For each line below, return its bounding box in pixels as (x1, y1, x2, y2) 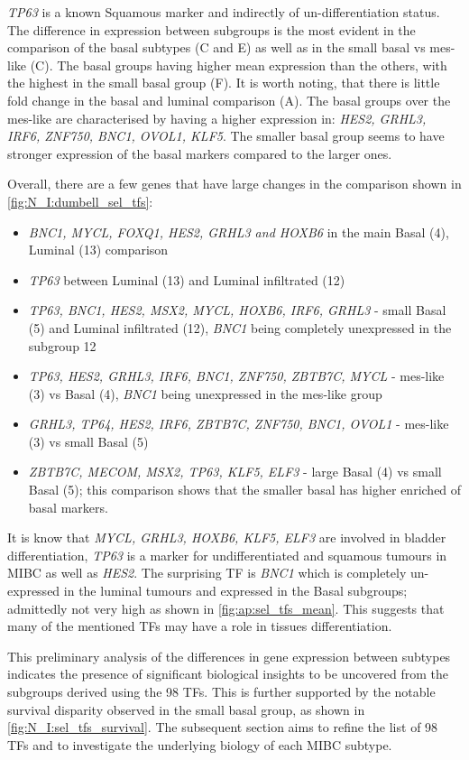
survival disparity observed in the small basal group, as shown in (7, 700, 365, 718)
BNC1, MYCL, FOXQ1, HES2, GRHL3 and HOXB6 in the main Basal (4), (28, 222, 449, 241)
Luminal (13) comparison (28, 240, 169, 259)
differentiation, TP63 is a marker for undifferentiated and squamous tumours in (7, 545, 447, 564)
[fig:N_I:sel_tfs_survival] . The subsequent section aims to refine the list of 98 (7, 718, 438, 737)
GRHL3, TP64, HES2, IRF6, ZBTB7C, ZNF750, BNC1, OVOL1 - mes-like (28, 414, 449, 433)
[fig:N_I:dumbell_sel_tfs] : (7, 191, 153, 210)
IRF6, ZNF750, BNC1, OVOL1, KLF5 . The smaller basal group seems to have (7, 126, 445, 145)
